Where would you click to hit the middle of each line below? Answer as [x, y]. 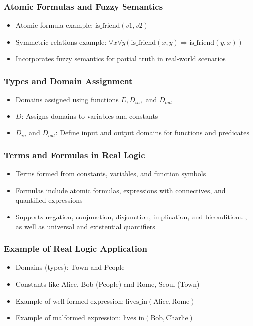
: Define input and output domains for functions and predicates [152, 133]
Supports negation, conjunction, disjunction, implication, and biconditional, [131, 217]
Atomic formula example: [54, 25]
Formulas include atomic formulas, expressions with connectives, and [121, 190]
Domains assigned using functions [67, 99]
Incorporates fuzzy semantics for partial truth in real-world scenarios [121, 58]
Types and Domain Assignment [68, 80]
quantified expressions [49, 200]
